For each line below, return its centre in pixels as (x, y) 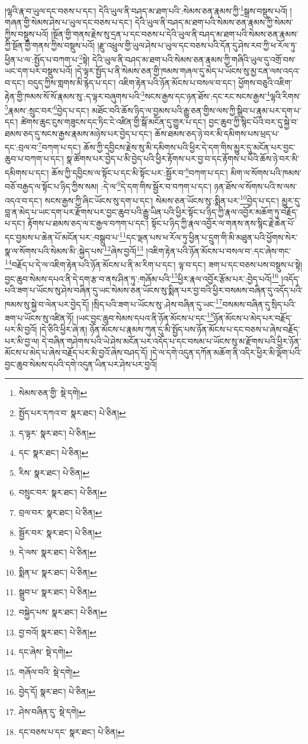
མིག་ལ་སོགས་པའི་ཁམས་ (266, 172)
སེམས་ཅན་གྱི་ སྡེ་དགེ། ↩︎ (53, 393)
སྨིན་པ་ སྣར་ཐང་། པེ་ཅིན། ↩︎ (58, 572)
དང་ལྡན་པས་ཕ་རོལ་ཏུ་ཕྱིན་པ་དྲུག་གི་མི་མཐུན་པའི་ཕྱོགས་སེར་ (212, 237)
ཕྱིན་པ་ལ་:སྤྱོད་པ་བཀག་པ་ (42, 59)
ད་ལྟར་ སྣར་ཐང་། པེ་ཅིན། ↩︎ (57, 432)
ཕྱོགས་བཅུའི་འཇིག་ (265, 82)
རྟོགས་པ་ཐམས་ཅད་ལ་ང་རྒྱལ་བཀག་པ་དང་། (88, 223)
